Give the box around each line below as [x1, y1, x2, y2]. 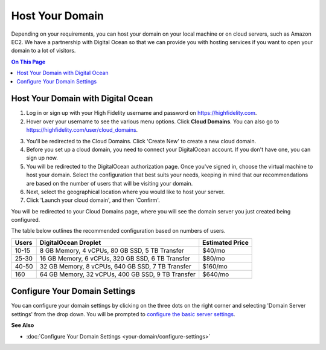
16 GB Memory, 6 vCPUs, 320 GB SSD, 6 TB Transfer [39, 254, 190, 262]
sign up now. [26, 154, 59, 161]
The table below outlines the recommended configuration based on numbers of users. [11, 227, 226, 235]
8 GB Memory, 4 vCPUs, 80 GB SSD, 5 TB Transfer [39, 246, 184, 254]
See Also [11, 322, 34, 329]
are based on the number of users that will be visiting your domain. [26, 180, 193, 187]
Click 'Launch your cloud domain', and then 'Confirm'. [26, 196, 160, 204]
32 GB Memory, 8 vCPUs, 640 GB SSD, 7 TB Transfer [39, 262, 191, 270]
